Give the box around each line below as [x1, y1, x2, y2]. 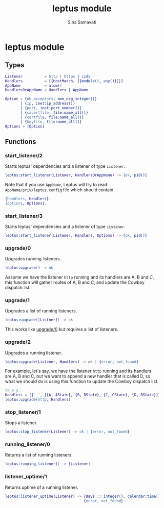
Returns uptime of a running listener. [5, 484, 79, 490]
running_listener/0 [5, 441, 50, 448]
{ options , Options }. [5, 201, 47, 206]
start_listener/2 [5, 152, 43, 159]
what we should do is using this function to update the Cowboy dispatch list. [5, 379, 159, 384]
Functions [5, 137, 37, 146]
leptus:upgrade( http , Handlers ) [5, 397, 71, 402]
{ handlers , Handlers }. [5, 196, 51, 201]
